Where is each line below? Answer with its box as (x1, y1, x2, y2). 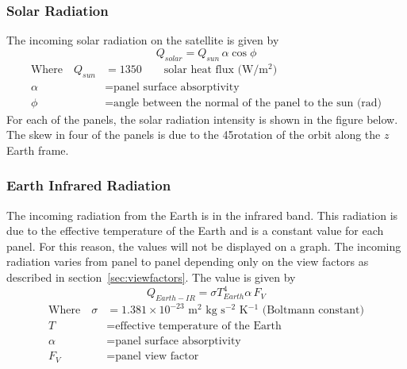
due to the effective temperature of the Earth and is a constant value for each (6, 222, 384, 239)
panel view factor (115, 351, 199, 363)
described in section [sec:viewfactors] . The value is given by (6, 268, 296, 285)
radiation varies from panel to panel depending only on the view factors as (6, 253, 369, 270)
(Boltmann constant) (262, 305, 364, 317)
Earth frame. (6, 141, 69, 158)
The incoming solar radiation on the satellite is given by (6, 32, 279, 48)
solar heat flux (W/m (163, 63, 268, 75)
